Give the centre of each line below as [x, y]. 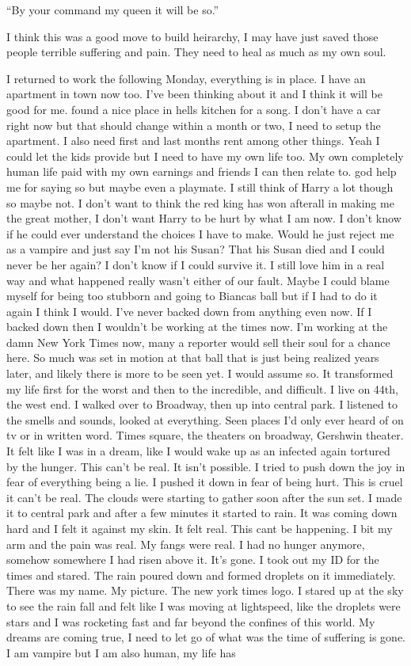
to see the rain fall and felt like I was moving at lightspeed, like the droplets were [204, 605]
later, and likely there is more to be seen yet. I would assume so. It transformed [200, 373]
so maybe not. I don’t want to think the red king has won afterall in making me [200, 202]
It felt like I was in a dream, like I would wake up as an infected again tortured [198, 451]
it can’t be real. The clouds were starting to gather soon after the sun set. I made [204, 497]
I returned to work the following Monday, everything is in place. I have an [186, 78]
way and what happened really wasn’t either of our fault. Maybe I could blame [198, 280]
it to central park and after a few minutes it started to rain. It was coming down [202, 513]
